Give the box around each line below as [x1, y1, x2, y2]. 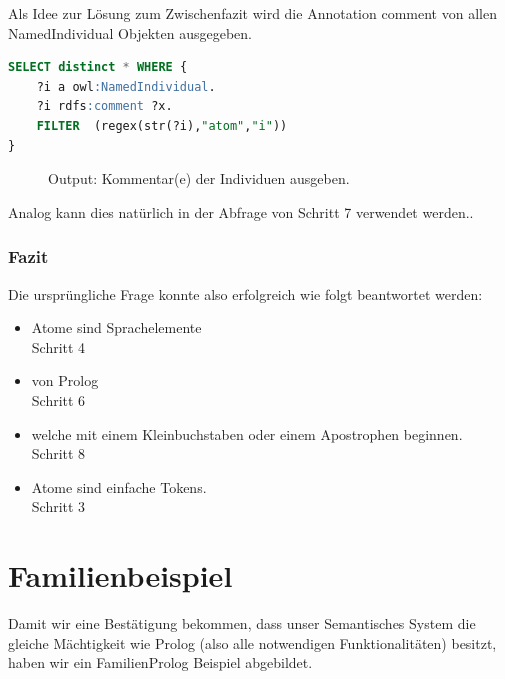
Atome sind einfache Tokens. [31, 476, 207, 497]
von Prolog [31, 370, 99, 391]
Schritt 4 [31, 336, 86, 357]
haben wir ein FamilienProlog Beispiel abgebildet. [8, 652, 313, 673]
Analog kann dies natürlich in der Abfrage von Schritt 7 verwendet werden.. [8, 201, 474, 222]
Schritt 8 [31, 443, 86, 464]
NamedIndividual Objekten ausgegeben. [8, 22, 252, 43]
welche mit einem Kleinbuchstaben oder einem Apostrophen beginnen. [31, 423, 463, 444]
